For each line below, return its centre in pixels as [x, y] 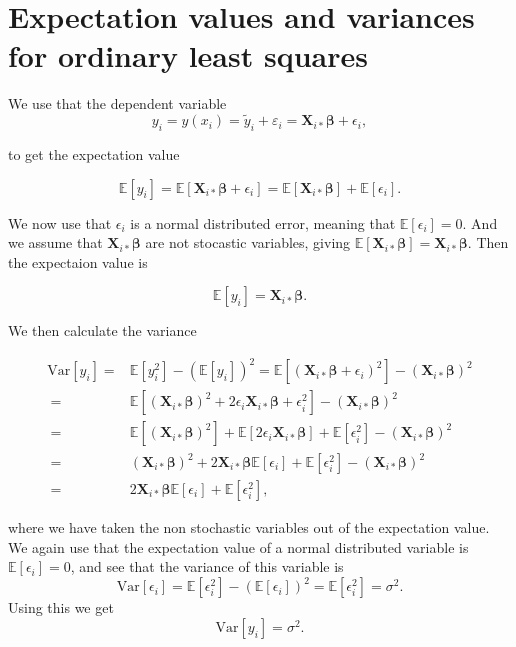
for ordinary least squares [188, 55]
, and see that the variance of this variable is [207, 566]
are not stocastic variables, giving [248, 242]
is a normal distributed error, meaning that [263, 222]
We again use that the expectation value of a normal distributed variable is [238, 546]
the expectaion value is [78, 261]
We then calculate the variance [102, 330]
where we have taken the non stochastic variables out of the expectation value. [249, 527]
